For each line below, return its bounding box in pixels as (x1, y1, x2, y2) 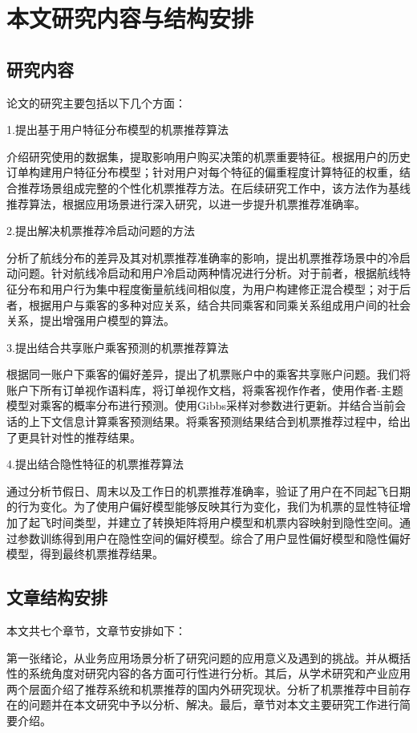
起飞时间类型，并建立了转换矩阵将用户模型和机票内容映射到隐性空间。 (28, 514, 399, 531)
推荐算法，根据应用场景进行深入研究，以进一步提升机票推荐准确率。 (6, 195, 366, 212)
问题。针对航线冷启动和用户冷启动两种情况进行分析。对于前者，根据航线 (17, 265, 399, 281)
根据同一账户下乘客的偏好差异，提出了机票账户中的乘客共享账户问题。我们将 (6, 366, 411, 383)
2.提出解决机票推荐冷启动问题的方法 (6, 222, 195, 239)
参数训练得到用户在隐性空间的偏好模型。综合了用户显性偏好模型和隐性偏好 (17, 529, 411, 546)
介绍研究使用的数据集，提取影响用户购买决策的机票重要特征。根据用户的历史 (6, 148, 411, 164)
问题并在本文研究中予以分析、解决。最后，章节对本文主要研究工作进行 (28, 696, 399, 713)
